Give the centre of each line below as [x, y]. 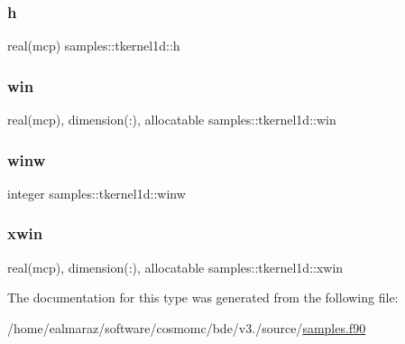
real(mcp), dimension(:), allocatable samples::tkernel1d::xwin [175, 267]
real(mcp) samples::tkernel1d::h [94, 46]
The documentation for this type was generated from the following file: [203, 298]
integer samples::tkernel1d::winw [97, 193]
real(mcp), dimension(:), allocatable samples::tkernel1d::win [172, 120]
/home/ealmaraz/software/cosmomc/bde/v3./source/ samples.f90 [187, 327]
